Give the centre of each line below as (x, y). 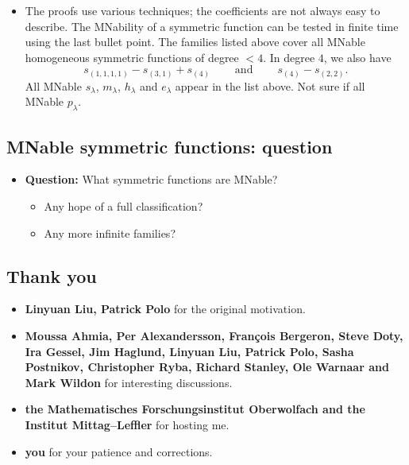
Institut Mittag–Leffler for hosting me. (127, 425)
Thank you (52, 275)
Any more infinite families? (110, 232)
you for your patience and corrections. (119, 451)
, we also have (357, 57)
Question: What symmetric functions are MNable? (151, 179)
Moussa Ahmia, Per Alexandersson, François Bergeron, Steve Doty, (214, 336)
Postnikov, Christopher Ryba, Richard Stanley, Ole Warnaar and (207, 367)
